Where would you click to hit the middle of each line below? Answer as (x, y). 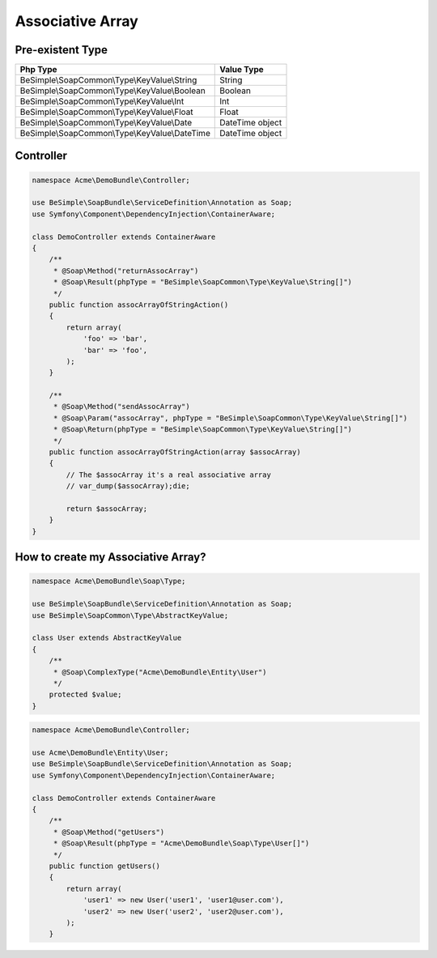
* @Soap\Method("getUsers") (109, 832)
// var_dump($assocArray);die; (128, 486)
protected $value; (85, 695)
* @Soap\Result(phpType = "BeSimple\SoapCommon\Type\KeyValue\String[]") (202, 282)
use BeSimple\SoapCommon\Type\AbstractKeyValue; (130, 615)
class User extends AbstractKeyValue (107, 638)
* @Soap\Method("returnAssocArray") (126, 270)
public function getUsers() (105, 866)
